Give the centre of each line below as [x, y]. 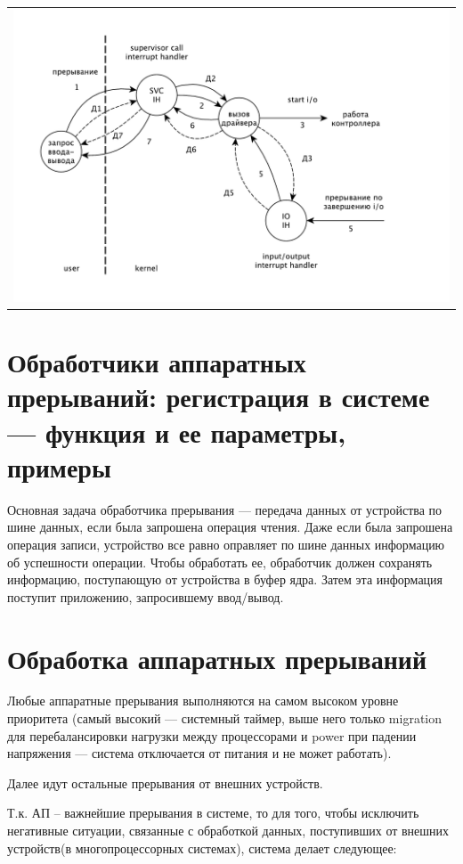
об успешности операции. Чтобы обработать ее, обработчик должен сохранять [220, 562]
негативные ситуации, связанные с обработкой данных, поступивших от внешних [228, 831]
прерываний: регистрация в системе [219, 397]
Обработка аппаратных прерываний [217, 658]
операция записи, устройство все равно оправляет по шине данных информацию [226, 544]
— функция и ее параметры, [177, 432]
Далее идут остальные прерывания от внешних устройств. [165, 782]
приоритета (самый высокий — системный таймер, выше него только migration [225, 718]
